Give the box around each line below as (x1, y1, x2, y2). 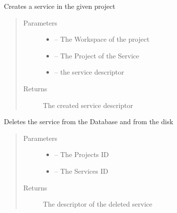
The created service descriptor (43, 100, 133, 110)
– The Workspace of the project (54, 34, 150, 44)
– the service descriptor (54, 67, 124, 77)
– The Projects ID (54, 149, 109, 160)
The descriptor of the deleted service (43, 199, 153, 209)
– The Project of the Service (54, 50, 139, 60)
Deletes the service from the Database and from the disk (4, 116, 174, 127)
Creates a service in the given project (4, 1, 115, 11)
